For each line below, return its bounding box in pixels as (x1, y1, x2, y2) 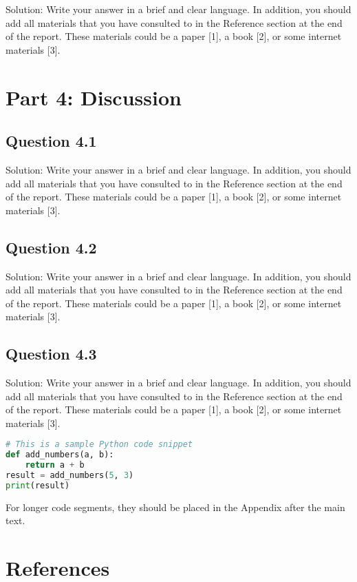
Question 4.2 (6, 236, 97, 258)
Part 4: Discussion (6, 83, 182, 111)
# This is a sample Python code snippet (6, 439, 193, 450)
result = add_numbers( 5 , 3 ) (6, 470, 134, 481)
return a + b (25, 460, 85, 470)
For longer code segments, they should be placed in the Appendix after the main (6, 499, 345, 514)
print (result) (6, 480, 70, 490)
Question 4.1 (6, 130, 97, 152)
